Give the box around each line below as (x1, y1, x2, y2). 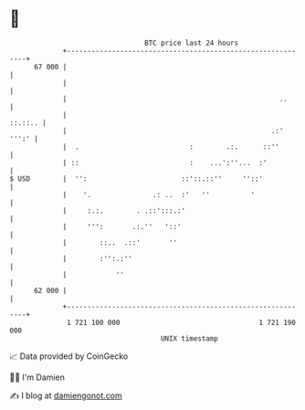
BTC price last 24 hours (144, 38, 239, 47)
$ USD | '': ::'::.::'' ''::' (9, 173, 263, 184)
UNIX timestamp (160, 333, 219, 343)
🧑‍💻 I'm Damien (9, 372, 66, 383)
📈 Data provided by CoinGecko (9, 351, 129, 362)
